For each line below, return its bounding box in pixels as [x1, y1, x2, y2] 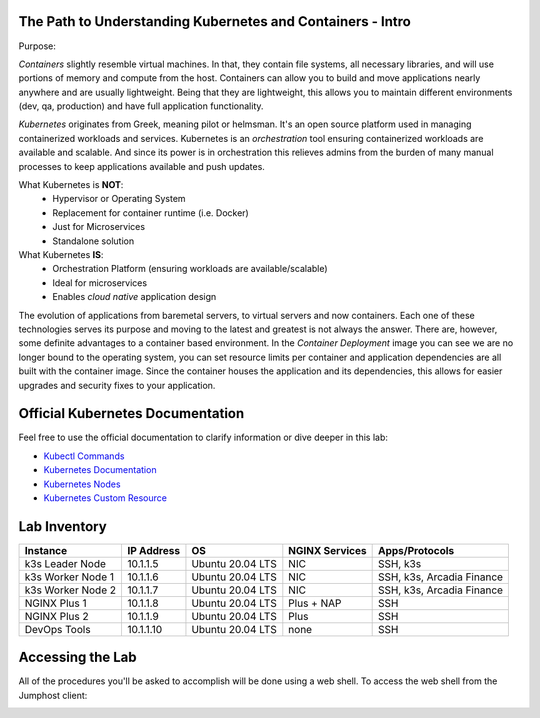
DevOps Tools [24, 622, 91, 636]
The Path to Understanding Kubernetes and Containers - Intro [18, 13, 412, 30]
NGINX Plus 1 [24, 596, 87, 610]
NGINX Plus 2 [24, 609, 89, 623]
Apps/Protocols [377, 543, 455, 557]
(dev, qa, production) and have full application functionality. [18, 100, 264, 112]
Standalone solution [52, 235, 135, 247]
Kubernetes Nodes [43, 478, 121, 490]
